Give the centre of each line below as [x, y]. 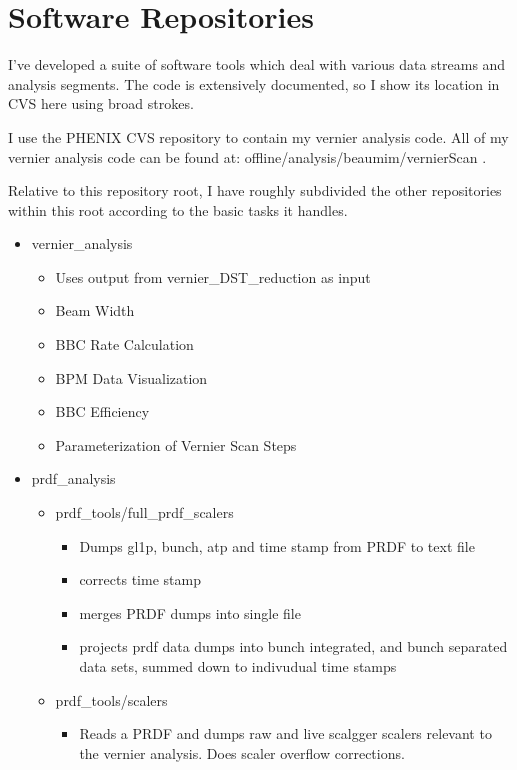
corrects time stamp [140, 579]
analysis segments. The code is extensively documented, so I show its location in [254, 83]
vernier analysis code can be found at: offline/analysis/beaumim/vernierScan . [247, 156]
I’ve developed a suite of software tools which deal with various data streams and [257, 64]
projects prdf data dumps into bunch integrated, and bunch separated [293, 646]
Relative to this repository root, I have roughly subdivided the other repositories [255, 190]
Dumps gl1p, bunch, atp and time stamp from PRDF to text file [277, 545]
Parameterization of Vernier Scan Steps [176, 444]
